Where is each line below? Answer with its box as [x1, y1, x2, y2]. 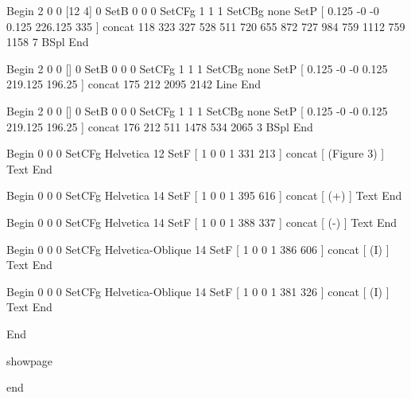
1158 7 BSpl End [6, 33, 89, 50]
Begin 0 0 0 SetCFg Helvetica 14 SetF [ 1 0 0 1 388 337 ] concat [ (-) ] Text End [6, 213, 397, 230]
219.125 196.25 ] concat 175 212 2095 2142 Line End [6, 76, 262, 92]
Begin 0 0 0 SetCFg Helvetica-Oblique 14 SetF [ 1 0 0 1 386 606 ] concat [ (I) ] [6, 240, 390, 257]
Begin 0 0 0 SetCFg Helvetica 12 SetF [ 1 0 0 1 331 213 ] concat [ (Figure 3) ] [6, 145, 385, 162]
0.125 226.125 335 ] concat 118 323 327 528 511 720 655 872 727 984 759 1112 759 [6, 18, 405, 34]
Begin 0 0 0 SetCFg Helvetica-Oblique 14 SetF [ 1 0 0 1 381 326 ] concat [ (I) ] [6, 283, 390, 299]
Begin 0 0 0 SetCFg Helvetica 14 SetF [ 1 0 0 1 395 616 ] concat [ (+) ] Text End [6, 187, 402, 204]
